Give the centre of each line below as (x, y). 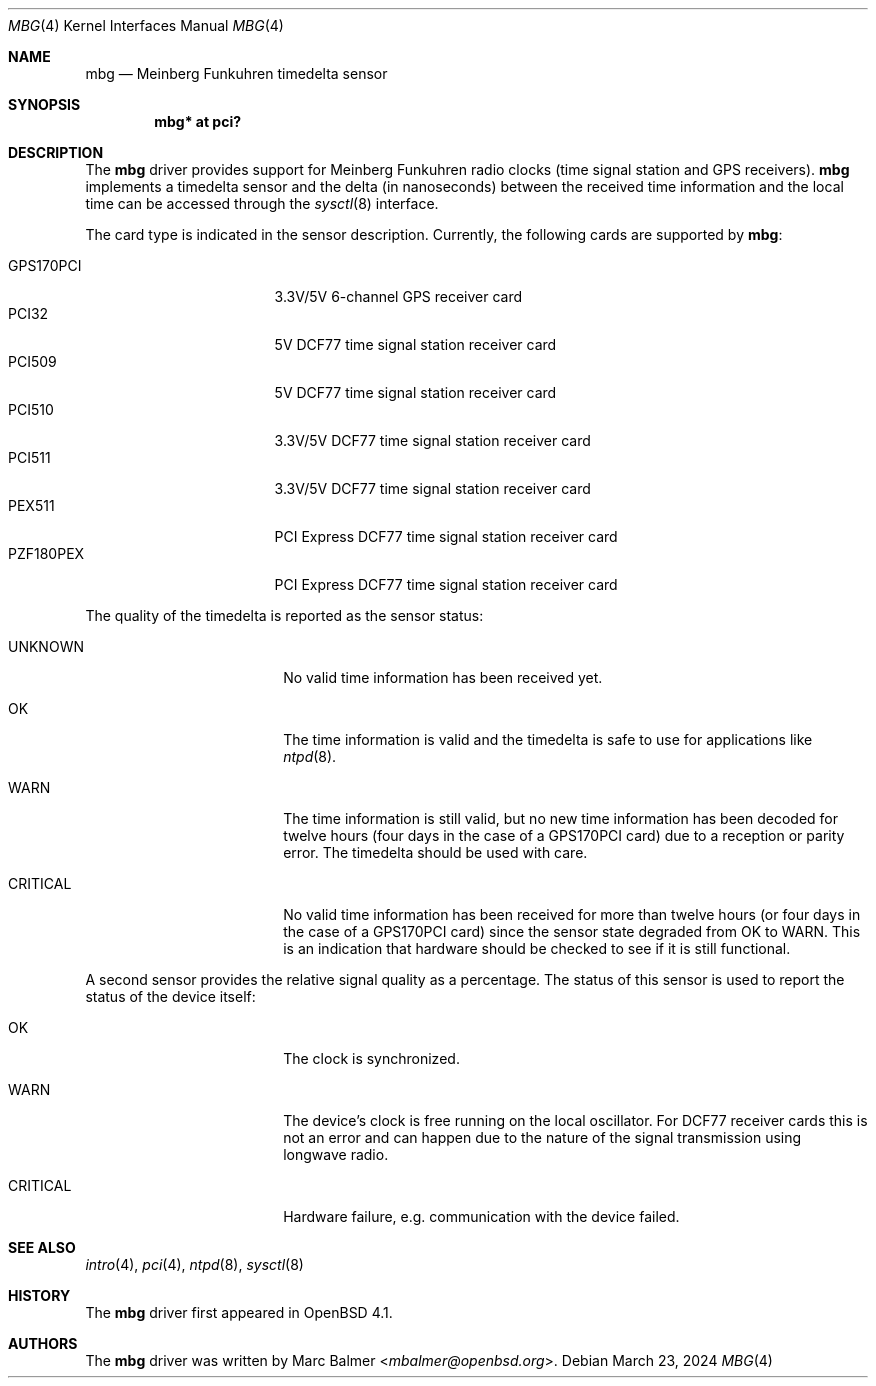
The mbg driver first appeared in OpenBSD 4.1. (239, 1312)
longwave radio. (336, 1154)
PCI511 (29, 457)
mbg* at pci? (198, 121)
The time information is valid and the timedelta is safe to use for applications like (548, 739)
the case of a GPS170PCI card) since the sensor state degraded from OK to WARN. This (572, 931)
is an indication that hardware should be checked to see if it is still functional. (537, 948)
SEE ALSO (42, 1247)
